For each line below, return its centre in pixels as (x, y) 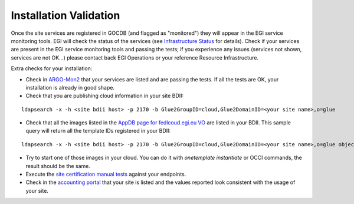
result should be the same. (58, 166)
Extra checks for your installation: (52, 68)
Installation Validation (65, 15)
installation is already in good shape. (70, 87)
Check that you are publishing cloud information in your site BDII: (105, 96)
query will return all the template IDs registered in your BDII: (98, 131)
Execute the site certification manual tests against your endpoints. (106, 175)
